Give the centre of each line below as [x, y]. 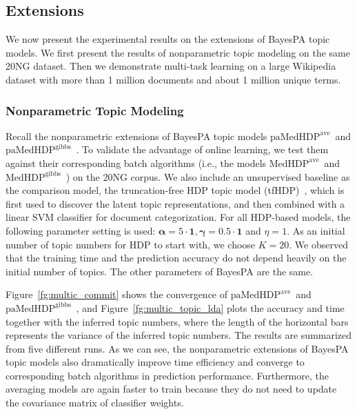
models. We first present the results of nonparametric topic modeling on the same [178, 52]
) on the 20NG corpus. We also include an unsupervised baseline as [208, 176]
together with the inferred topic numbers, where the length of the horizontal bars [177, 321]
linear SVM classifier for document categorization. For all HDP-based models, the [178, 217]
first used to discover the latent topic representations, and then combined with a [175, 203]
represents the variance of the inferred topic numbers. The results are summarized [179, 335]
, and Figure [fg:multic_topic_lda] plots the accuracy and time [210, 307]
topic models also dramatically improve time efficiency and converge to [155, 362]
